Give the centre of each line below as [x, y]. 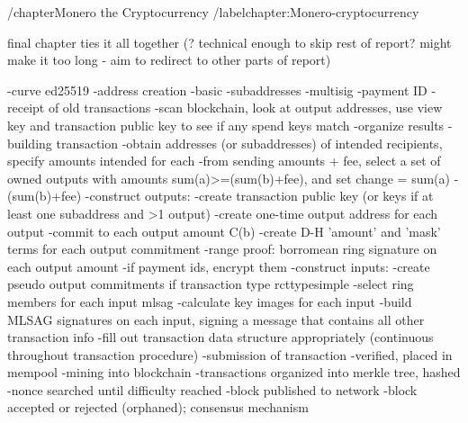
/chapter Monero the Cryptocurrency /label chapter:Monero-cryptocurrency [213, 12]
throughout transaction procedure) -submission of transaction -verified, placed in [230, 354]
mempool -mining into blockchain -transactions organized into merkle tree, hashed [234, 372]
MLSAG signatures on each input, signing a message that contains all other [216, 319]
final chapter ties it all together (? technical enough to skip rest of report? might [229, 42]
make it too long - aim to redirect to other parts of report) [169, 60]
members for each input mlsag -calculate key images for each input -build [210, 301]
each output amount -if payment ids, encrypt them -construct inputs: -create [219, 266]
